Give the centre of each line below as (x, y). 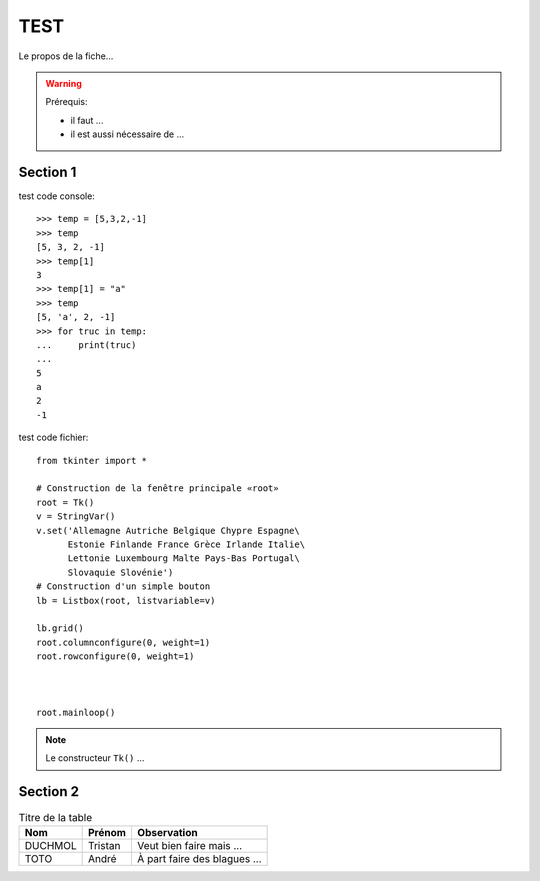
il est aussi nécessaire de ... (127, 134)
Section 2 (49, 791)
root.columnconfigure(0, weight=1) (123, 642)
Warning (63, 83)
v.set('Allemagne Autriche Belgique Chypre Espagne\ (168, 530)
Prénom (107, 832)
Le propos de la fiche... (66, 56)
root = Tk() (65, 502)
